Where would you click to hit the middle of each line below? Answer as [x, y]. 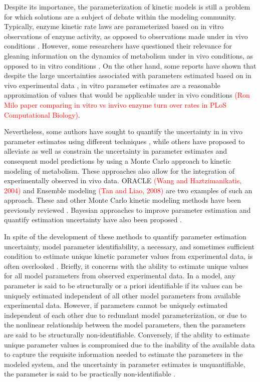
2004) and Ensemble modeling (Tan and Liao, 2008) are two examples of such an [128, 190]
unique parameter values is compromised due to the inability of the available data [129, 344]
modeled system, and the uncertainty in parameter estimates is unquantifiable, [125, 364]
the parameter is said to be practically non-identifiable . [90, 374]
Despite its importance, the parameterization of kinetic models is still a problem [127, 7]
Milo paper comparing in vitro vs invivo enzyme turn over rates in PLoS [115, 104]
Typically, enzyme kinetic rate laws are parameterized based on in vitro [114, 26]
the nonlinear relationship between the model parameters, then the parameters [125, 325]
